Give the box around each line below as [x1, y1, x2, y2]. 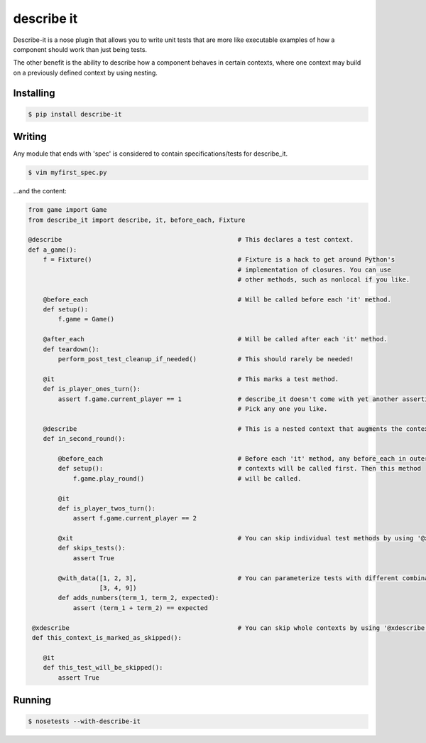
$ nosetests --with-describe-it [28, 717, 141, 725]
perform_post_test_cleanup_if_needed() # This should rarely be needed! [58, 356, 354, 363]
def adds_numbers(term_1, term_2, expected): [58, 594, 219, 602]
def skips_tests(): [58, 544, 126, 552]
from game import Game [28, 206, 107, 214]
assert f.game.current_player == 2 [72, 514, 197, 523]
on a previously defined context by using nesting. [13, 68, 158, 77]
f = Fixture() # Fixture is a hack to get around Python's [43, 256, 395, 264]
